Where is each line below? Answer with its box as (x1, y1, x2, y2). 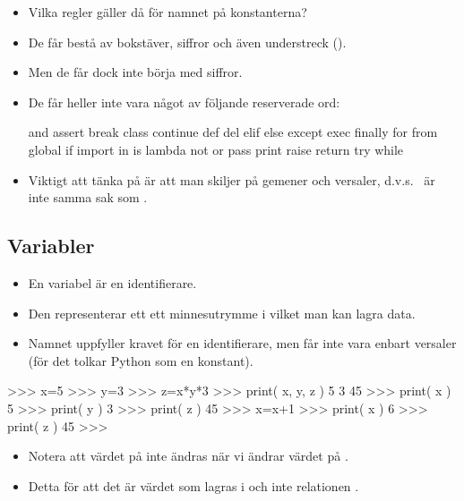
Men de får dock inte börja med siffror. (28, 63, 243, 81)
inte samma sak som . (28, 188, 148, 207)
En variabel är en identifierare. (28, 273, 197, 292)
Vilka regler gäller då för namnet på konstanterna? (28, 3, 307, 21)
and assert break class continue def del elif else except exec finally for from (28, 123, 438, 141)
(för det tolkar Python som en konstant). (28, 351, 253, 369)
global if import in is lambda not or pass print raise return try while (28, 140, 404, 158)
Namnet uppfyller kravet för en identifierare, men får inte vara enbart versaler (28, 334, 457, 352)
